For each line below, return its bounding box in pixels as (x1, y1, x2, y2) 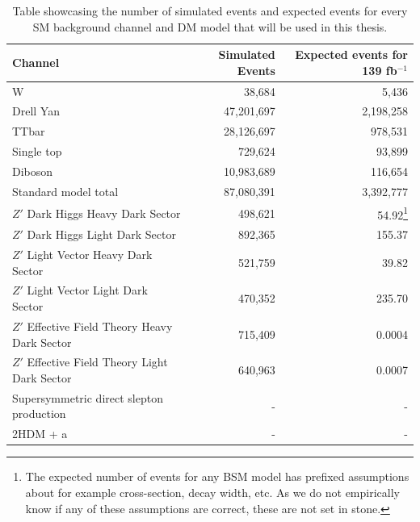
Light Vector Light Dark (27, 282, 148, 299)
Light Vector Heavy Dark (27, 246, 153, 263)
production (12, 405, 66, 422)
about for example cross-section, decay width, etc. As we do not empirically (25, 483, 400, 500)
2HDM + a (12, 425, 68, 442)
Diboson (12, 163, 53, 179)
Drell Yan (12, 102, 60, 119)
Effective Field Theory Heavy (27, 317, 173, 334)
